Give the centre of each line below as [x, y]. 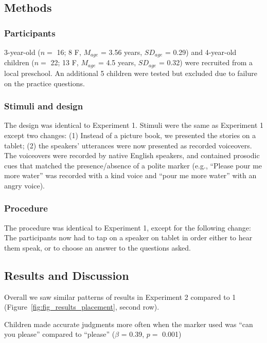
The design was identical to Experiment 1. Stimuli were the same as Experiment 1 [134, 125]
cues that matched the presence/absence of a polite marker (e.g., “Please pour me [133, 165]
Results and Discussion [67, 275]
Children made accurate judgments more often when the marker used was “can [129, 324]
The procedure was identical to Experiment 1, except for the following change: [128, 227]
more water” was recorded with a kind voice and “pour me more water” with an [130, 175]
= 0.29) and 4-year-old [201, 52]
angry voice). [24, 185]
